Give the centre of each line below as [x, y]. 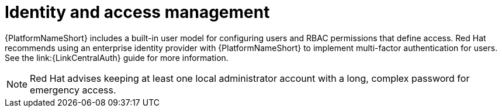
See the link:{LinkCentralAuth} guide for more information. [117, 57]
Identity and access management [137, 12]
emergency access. [73, 90]
